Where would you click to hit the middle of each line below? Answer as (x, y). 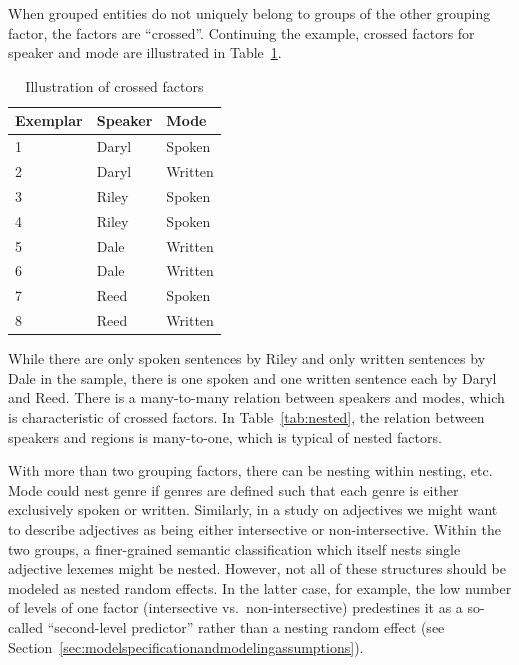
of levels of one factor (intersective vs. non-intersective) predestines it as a (235, 607)
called (25, 626)
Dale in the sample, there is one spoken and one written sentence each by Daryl (252, 377)
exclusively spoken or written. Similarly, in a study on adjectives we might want (253, 509)
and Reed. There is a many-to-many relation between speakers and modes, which (256, 397)
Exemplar (49, 120)
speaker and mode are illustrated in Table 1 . (145, 52)
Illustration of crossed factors (114, 85)
